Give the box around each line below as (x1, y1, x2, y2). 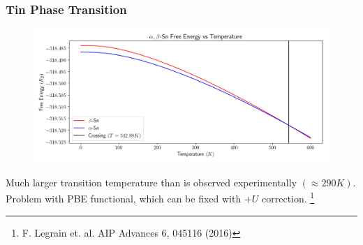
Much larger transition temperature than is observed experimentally (6, 175, 297, 189)
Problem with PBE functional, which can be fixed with (6, 191, 242, 206)
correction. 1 (262, 189, 315, 206)
